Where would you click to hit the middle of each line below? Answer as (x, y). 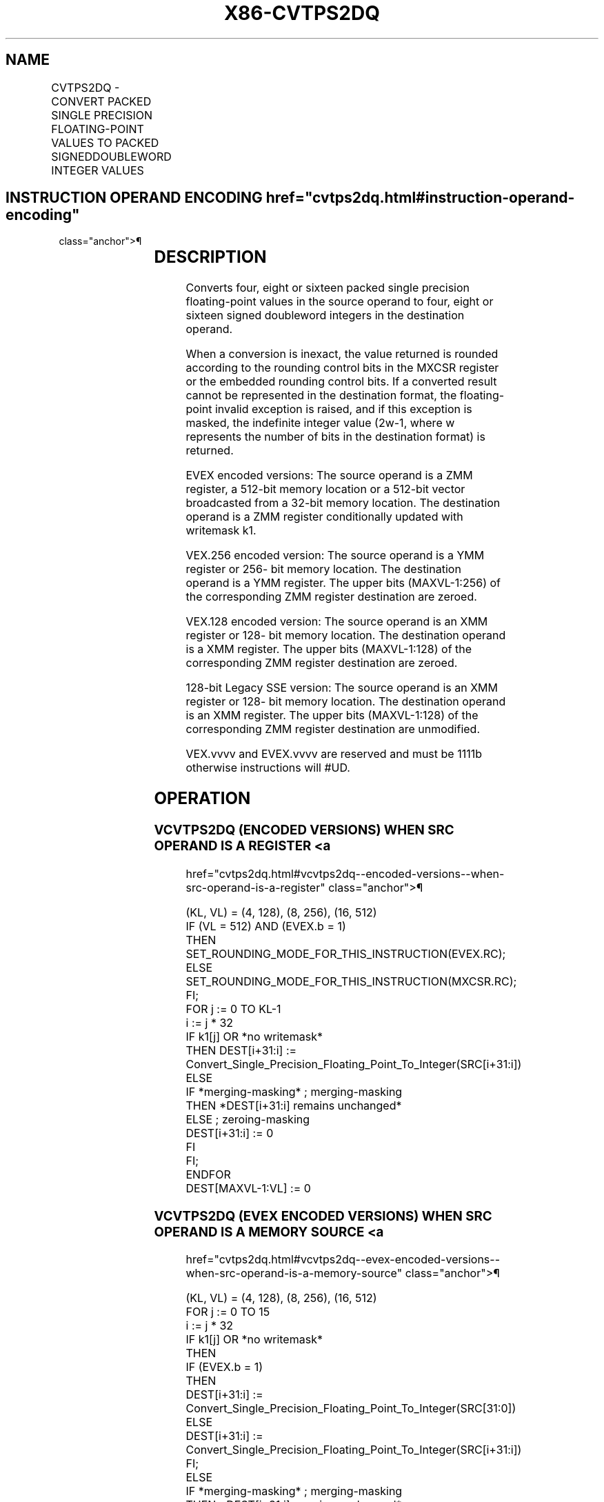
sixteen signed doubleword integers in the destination (325, 316)
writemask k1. (221, 531)
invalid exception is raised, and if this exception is (343, 409)
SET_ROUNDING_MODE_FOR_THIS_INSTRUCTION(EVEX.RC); (346, 953)
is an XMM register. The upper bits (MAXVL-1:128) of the (332, 715)
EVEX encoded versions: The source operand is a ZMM (329, 475)
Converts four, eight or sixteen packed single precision (328, 288)
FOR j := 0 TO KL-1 (233, 1009)
